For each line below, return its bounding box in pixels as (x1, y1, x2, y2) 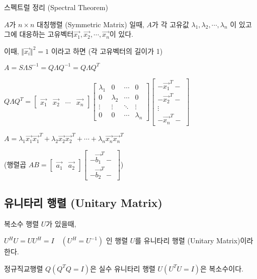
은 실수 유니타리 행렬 (90, 263, 155, 273)
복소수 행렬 (4, 218, 39, 229)
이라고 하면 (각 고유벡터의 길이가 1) (51, 45, 163, 56)
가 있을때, (46, 218, 76, 229)
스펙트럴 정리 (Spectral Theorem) (4, 2, 108, 12)
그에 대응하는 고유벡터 (4, 29, 74, 39)
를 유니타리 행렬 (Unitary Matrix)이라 (135, 235, 253, 246)
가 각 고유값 (152, 19, 189, 29)
